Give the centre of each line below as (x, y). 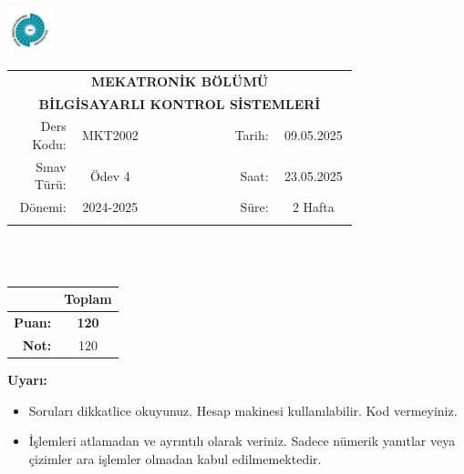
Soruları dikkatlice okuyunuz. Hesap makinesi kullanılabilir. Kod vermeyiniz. (243, 410)
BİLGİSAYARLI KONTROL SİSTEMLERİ (180, 103)
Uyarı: (27, 380)
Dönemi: (43, 207)
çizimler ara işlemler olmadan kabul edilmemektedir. (175, 458)
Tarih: (252, 135)
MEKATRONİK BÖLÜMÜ (180, 81)
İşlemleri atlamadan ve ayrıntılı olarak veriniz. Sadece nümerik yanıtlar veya (242, 441)
